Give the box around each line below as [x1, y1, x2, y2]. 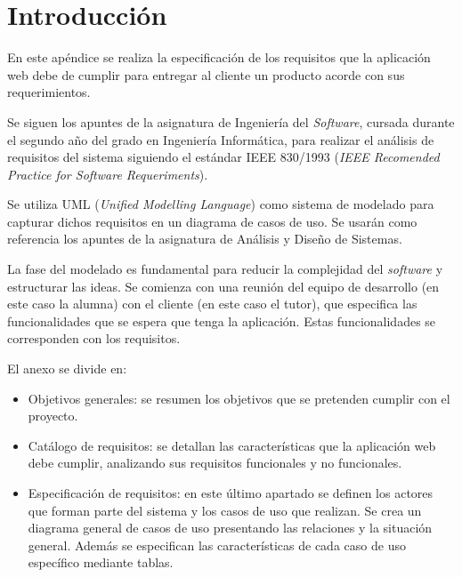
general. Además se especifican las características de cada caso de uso [28, 535, 406, 554]
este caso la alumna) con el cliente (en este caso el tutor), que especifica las [7, 294, 417, 313]
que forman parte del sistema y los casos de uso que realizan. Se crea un [28, 501, 422, 519]
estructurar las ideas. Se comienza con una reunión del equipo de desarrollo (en [7, 276, 440, 295]
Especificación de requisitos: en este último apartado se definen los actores [28, 484, 434, 501]
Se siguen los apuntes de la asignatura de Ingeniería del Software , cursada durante [7, 112, 455, 131]
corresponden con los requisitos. [7, 329, 181, 348]
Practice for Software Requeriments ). [7, 164, 208, 183]
